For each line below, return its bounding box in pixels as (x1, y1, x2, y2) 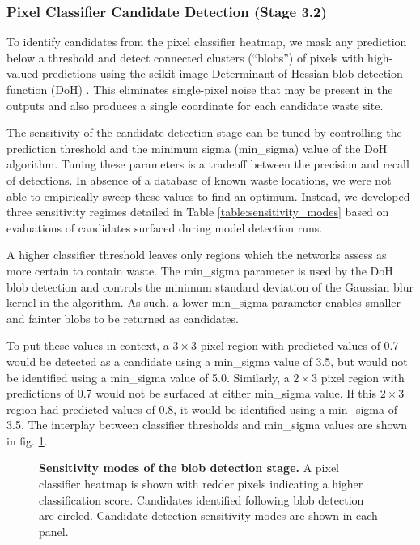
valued (6, 65, 39, 82)
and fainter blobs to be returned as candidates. (6, 309, 239, 326)
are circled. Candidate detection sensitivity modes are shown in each (39, 507, 378, 524)
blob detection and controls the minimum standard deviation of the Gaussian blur (6, 278, 414, 295)
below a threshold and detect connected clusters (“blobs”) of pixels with (6, 49, 364, 66)
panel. (39, 522, 69, 539)
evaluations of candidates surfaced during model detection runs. (6, 219, 323, 236)
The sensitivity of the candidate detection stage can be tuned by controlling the (6, 124, 402, 141)
